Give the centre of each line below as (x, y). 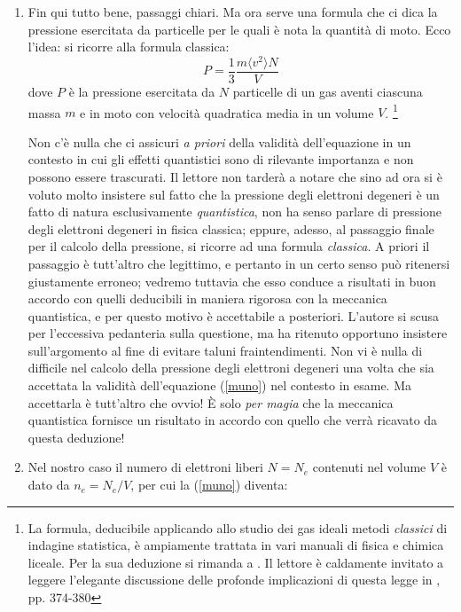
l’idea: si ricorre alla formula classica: (129, 47)
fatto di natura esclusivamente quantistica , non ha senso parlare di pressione (235, 212)
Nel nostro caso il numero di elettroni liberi (145, 467)
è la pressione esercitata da (142, 91)
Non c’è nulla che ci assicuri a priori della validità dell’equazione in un (219, 141)
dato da (49, 485)
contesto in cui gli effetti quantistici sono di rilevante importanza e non (221, 159)
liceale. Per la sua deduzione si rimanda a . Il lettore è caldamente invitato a (236, 562)
